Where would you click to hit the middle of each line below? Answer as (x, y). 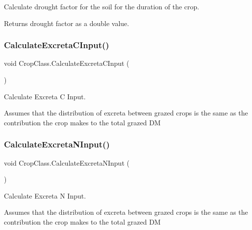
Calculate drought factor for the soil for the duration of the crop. (102, 6)
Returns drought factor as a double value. (67, 23)
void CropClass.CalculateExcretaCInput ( (67, 63)
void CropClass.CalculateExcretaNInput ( (67, 162)
